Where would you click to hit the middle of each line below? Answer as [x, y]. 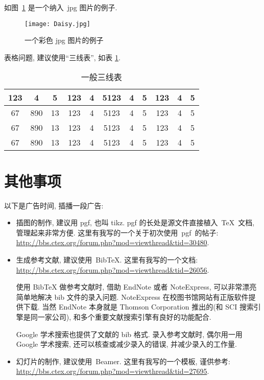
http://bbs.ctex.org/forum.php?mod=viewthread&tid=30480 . [113, 242]
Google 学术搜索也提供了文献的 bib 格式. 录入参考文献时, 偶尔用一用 [129, 334]
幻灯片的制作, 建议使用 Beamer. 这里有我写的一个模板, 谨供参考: [123, 361]
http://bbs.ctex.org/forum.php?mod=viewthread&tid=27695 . [113, 371]
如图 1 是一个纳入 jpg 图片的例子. [61, 7]
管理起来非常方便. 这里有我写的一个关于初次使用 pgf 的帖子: [117, 232]
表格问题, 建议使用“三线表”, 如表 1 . [62, 57]
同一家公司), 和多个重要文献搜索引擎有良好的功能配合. [121, 316]
